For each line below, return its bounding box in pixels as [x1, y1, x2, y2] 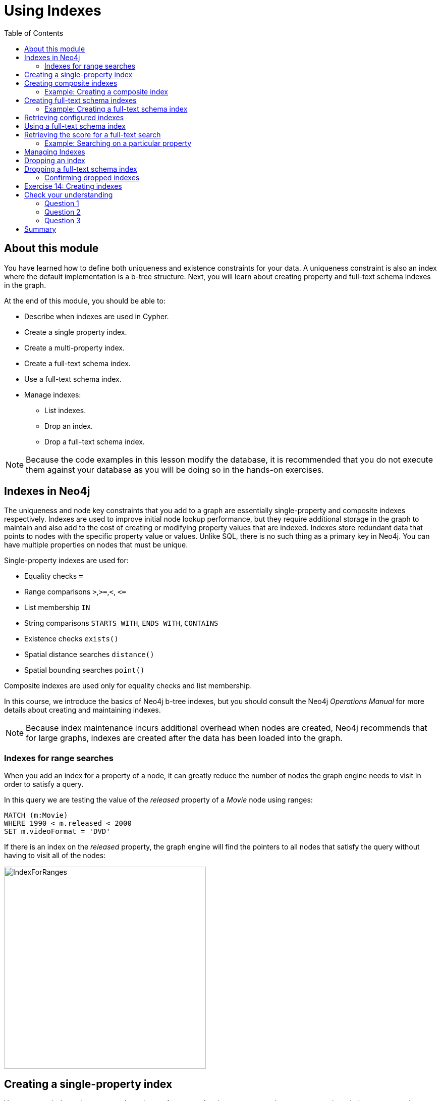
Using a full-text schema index [24, 121, 126, 130]
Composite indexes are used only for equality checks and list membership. [4, 681, 252, 690]
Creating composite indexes [24, 78, 118, 87]
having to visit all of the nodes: [4, 851, 106, 860]
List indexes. [44, 406, 86, 415]
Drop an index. [44, 421, 93, 430]
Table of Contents [4, 28, 64, 37]
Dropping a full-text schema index [24, 164, 137, 173]
